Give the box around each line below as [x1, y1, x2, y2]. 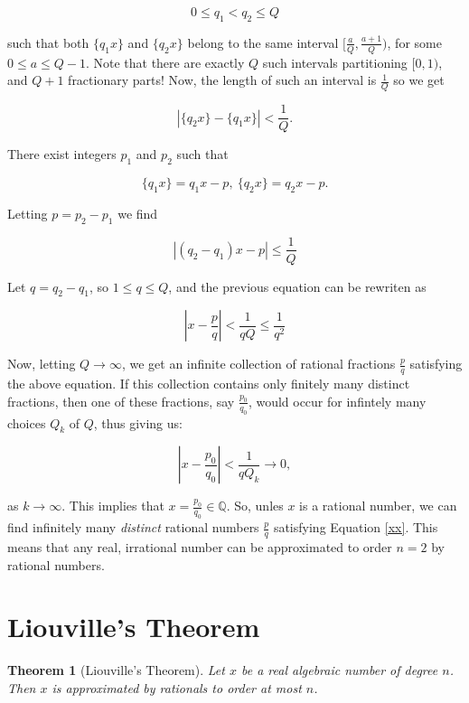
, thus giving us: [93, 413, 183, 432]
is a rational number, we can [299, 496, 457, 515]
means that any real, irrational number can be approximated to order [7, 537, 392, 556]
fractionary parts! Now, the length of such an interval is [68, 70, 377, 89]
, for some [387, 33, 442, 52]
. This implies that [61, 496, 164, 515]
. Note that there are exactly [85, 52, 245, 71]
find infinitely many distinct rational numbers [7, 518, 259, 537]
